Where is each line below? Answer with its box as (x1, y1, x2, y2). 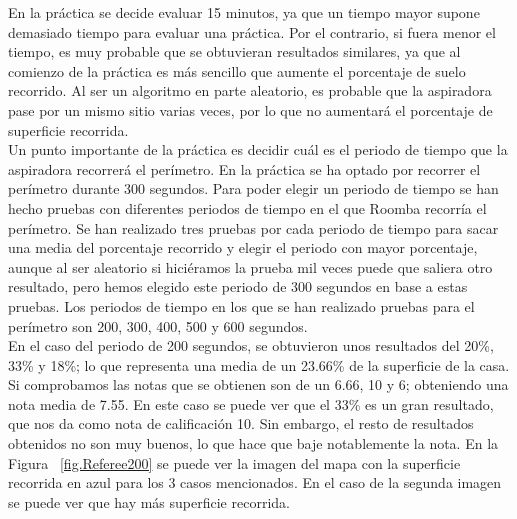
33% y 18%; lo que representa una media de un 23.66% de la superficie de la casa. (8, 354, 510, 375)
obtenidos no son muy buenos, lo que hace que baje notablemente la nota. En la (8, 433, 499, 454)
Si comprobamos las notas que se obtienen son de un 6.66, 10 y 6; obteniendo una (8, 374, 509, 395)
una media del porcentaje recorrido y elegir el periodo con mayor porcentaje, (8, 237, 478, 258)
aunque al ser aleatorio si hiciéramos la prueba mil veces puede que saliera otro (8, 256, 493, 277)
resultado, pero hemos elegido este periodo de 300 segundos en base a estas (8, 276, 468, 297)
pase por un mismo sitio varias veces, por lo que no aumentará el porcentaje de (8, 99, 493, 120)
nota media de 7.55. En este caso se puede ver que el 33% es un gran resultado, (8, 393, 494, 414)
